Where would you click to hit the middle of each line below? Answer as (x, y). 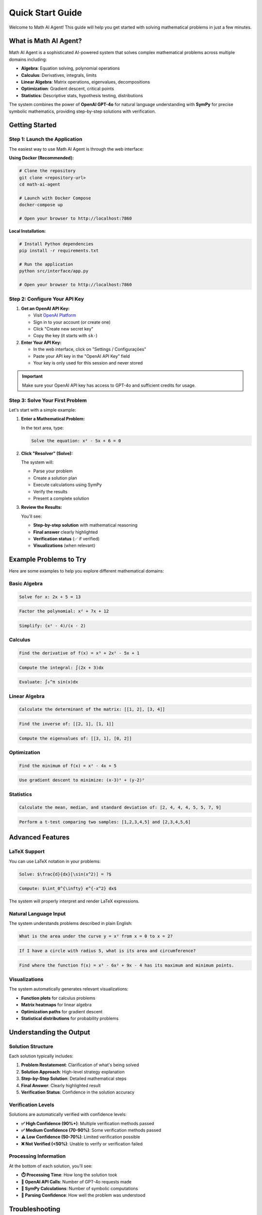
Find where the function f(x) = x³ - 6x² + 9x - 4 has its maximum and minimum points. (127, 965)
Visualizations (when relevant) (64, 546)
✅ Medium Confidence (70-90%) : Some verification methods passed (91, 1130)
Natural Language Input (37, 914)
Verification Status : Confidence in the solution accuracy (78, 1092)
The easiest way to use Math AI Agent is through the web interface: (76, 149)
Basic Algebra (26, 584)
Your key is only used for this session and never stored (88, 363)
